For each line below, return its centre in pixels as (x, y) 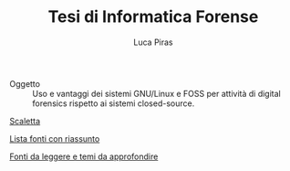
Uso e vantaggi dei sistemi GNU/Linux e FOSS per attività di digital (156, 93)
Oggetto (25, 83)
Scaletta (25, 121)
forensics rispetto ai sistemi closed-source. (114, 103)
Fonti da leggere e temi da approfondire (84, 156)
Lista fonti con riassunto (55, 138)
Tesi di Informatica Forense (153, 17)
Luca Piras (153, 42)
